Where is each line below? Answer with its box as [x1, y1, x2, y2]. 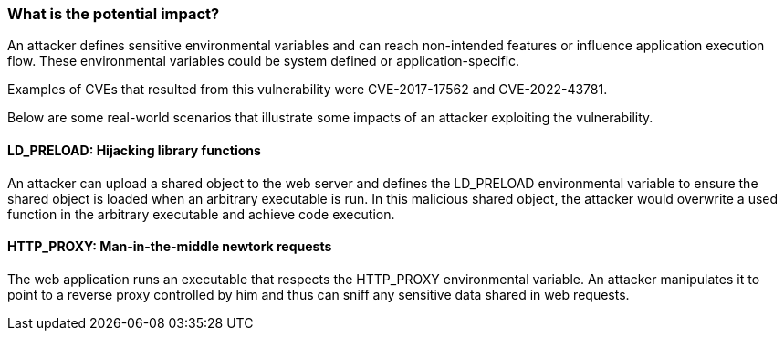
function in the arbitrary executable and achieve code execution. [7, 206, 395, 222]
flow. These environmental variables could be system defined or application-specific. [7, 53, 520, 69]
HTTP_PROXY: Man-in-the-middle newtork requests [7, 238, 332, 255]
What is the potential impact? [7, 5, 220, 23]
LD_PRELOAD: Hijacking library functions [7, 142, 261, 158]
